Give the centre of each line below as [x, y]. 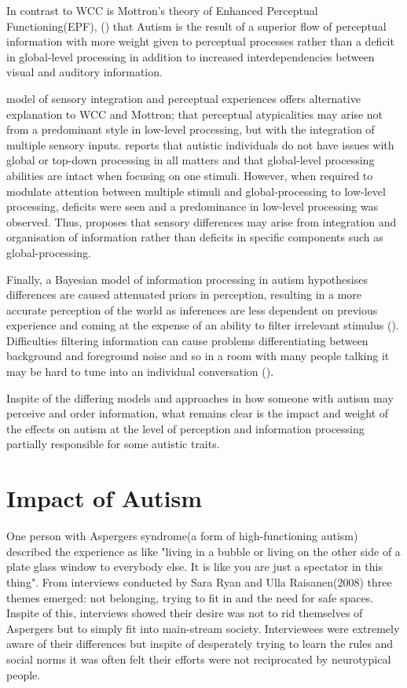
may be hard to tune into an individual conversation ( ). [140, 372]
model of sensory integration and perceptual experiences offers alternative [183, 98]
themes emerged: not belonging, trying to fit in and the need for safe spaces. [190, 597]
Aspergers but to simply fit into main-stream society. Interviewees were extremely [203, 628]
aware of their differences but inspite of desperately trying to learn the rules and [200, 644]
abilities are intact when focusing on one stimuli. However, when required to [190, 175]
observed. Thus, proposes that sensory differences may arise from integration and [202, 221]
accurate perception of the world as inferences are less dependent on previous [192, 309]
